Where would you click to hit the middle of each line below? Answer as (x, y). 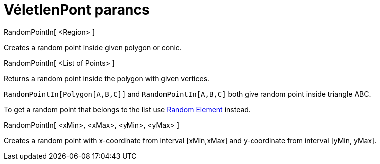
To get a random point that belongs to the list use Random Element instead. (127, 109)
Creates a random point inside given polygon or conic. (93, 47)
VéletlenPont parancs (77, 10)
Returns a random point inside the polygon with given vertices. (107, 78)
